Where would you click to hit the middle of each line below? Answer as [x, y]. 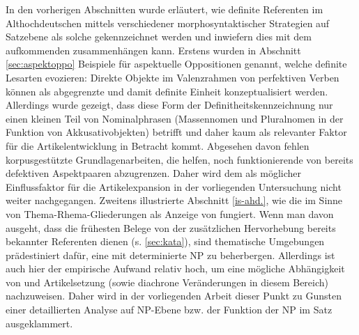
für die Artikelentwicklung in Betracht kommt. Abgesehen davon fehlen [158, 145]
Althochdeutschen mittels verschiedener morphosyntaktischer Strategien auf [168, 23]
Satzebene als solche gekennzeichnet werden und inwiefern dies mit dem [159, 37]
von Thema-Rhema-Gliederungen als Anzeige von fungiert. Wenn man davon [170, 213]
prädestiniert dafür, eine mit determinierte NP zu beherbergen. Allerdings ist [170, 255]
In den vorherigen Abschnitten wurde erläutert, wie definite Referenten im [165, 9]
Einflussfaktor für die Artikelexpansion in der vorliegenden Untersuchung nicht [174, 186]
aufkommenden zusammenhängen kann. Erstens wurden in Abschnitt [153, 50]
